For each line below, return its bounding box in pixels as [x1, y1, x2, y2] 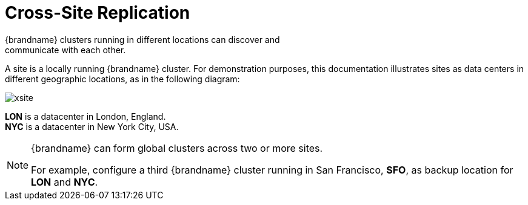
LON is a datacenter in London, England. [5, 111, 166, 122]
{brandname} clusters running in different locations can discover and [5, 34, 280, 45]
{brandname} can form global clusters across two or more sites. [31, 142, 323, 154]
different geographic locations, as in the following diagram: [5, 73, 240, 84]
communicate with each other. [5, 44, 126, 55]
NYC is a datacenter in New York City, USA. [5, 121, 179, 132]
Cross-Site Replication [5, 2, 190, 23]
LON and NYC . [31, 175, 98, 188]
